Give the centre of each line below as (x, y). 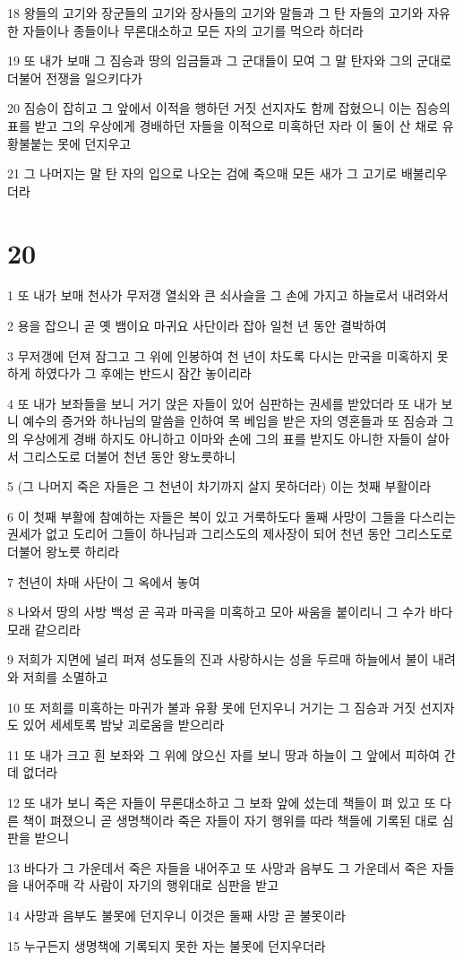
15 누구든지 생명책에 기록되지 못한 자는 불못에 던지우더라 (167, 945)
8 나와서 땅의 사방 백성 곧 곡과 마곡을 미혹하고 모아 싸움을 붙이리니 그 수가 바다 (230, 612)
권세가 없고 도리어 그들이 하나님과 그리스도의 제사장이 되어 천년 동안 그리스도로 (230, 534)
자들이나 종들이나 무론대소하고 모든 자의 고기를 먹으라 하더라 (193, 30)
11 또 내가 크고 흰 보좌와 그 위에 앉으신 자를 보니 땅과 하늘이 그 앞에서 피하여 (224, 754)
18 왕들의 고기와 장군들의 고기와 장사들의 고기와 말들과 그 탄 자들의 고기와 (215, 13)
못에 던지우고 (94, 143)
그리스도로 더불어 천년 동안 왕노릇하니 (129, 456)
